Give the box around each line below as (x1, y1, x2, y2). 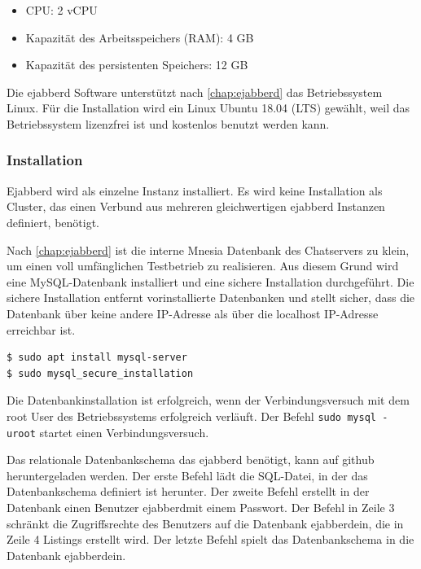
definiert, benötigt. (7, 213, 100, 230)
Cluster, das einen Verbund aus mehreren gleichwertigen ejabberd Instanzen (7, 198, 385, 215)
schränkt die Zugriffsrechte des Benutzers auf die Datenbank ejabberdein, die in (7, 514, 404, 532)
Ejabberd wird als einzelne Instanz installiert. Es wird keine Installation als (7, 182, 383, 199)
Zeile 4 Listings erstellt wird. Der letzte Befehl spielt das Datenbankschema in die (7, 531, 414, 548)
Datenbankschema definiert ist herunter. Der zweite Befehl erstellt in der (7, 483, 370, 500)
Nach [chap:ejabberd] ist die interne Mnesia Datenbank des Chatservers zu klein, (7, 241, 410, 258)
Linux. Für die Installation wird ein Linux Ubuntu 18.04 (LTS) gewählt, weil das (7, 99, 410, 116)
